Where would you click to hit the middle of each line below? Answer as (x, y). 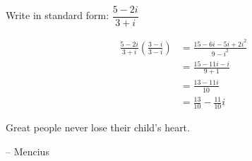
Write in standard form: (58, 15)
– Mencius (28, 151)
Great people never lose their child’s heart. (98, 127)
